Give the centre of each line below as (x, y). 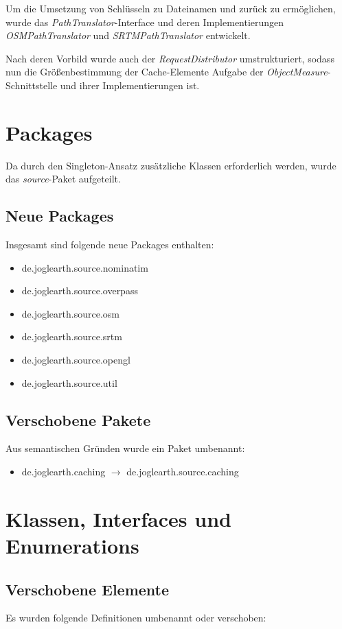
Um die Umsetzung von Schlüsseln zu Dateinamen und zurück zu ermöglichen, (171, 8)
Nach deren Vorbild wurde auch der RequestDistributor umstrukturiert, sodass (170, 58)
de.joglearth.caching (64, 472)
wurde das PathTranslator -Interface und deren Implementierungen (145, 22)
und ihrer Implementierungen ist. (130, 85)
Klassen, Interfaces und (118, 518)
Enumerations (72, 545)
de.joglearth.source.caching (183, 472)
